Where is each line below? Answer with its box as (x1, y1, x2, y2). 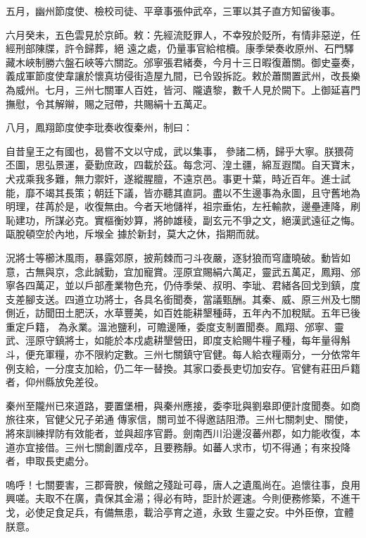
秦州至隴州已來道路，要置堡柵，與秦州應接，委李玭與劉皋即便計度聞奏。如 (6, 398, 351, 412)
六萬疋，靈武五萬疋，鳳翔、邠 (222, 264, 360, 279)
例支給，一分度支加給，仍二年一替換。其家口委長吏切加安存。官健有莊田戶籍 (6, 360, 360, 375)
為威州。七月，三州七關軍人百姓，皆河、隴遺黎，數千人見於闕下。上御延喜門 (6, 82, 360, 97)
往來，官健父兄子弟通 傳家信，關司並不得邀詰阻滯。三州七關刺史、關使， (15, 412, 354, 427)
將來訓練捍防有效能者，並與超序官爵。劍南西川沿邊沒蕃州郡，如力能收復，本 (6, 426, 360, 441)
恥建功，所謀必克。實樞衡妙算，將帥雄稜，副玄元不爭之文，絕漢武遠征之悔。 (6, 212, 360, 227)
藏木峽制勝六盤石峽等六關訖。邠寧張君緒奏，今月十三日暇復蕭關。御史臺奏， (6, 54, 360, 69)
